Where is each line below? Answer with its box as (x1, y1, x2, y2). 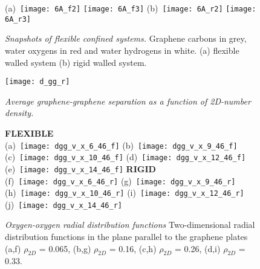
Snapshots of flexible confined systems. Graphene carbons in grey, (5, 32, 247, 45)
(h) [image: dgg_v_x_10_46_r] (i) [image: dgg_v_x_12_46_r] (5, 186, 244, 199)
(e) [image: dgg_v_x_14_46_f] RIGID (5, 162, 156, 175)
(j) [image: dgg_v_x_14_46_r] (5, 198, 122, 210)
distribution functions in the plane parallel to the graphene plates (5, 230, 248, 243)
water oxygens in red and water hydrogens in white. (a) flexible (5, 44, 239, 56)
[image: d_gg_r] (5, 77, 70, 86)
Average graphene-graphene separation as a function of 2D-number (5, 94, 251, 107)
